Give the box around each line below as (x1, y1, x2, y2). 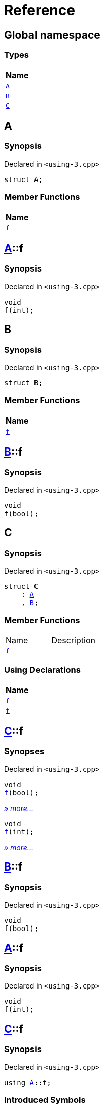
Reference (4, 2, 75, 19)
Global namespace (4, 28, 100, 41)
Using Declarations (4, 665, 81, 675)
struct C (4, 582, 39, 591)
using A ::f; (4, 1078, 51, 1087)
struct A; (4, 175, 43, 184)
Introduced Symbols (4, 1094, 86, 1105)
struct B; (4, 378, 43, 387)
